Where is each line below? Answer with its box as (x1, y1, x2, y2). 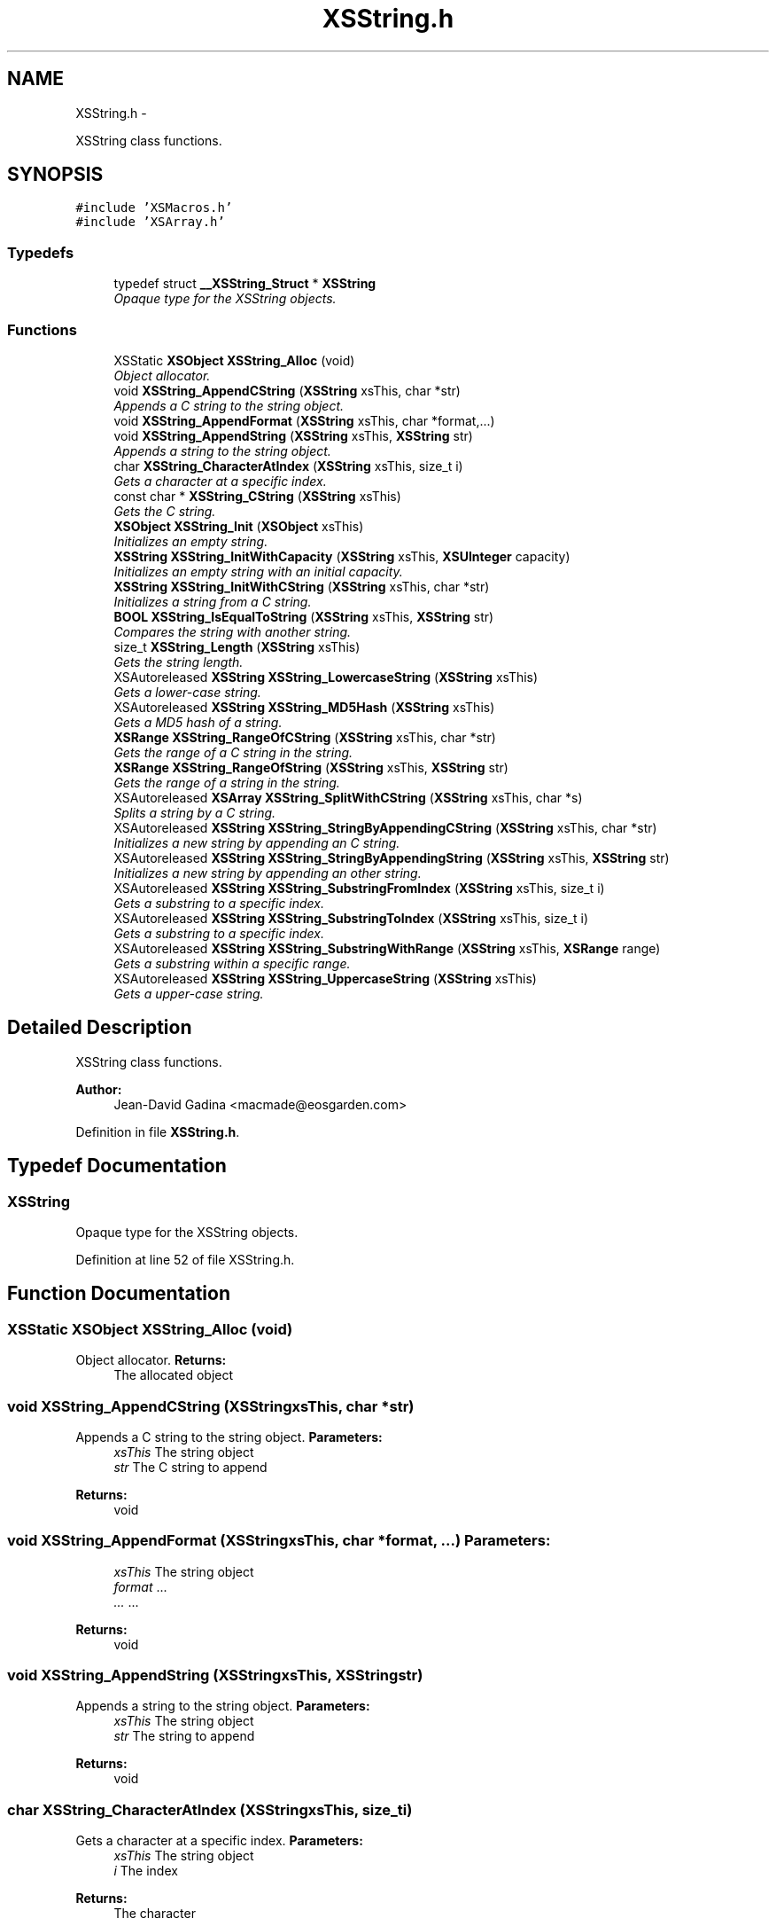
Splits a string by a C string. (113, 804, 276, 820)
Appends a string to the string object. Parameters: (75, 1698, 370, 1714)
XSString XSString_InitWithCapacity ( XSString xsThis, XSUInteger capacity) (113, 548, 570, 564)
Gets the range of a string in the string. (113, 774, 340, 790)
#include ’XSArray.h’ (75, 215, 225, 230)
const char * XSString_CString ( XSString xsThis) (113, 488, 401, 504)
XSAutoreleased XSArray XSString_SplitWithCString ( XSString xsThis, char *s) (113, 789, 583, 805)
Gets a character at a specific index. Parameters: (75, 1833, 363, 1849)
